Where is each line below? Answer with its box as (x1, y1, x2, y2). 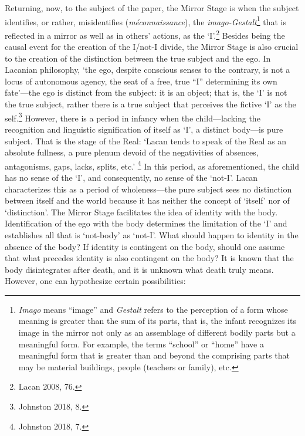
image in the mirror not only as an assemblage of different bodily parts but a (18, 326, 296, 339)
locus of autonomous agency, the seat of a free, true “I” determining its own (5, 75, 277, 87)
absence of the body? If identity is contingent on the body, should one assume (5, 240, 285, 252)
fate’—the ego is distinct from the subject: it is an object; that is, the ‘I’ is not (5, 86, 287, 99)
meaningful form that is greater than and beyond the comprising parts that (18, 349, 290, 361)
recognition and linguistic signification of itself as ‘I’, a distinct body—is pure (5, 123, 283, 135)
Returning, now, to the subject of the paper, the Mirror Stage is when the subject (5, 2, 299, 13)
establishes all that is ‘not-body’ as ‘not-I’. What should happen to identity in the (5, 228, 299, 241)
